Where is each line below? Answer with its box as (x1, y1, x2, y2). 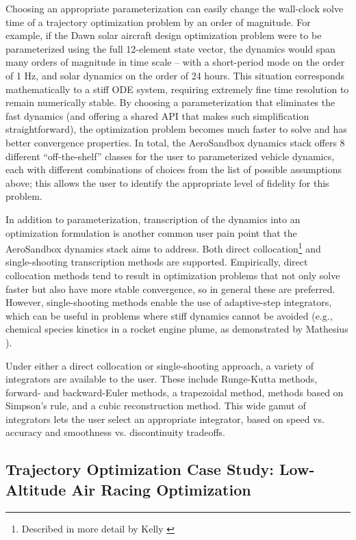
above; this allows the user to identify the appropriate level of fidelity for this (5, 175, 329, 190)
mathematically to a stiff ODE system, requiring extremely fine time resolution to (5, 81, 349, 96)
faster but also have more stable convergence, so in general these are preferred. (5, 281, 335, 296)
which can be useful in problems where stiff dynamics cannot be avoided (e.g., (5, 308, 333, 322)
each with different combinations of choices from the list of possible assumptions (5, 162, 342, 177)
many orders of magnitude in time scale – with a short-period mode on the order (5, 55, 345, 69)
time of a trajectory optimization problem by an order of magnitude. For (5, 14, 311, 29)
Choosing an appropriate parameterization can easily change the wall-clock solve (5, 1, 344, 15)
